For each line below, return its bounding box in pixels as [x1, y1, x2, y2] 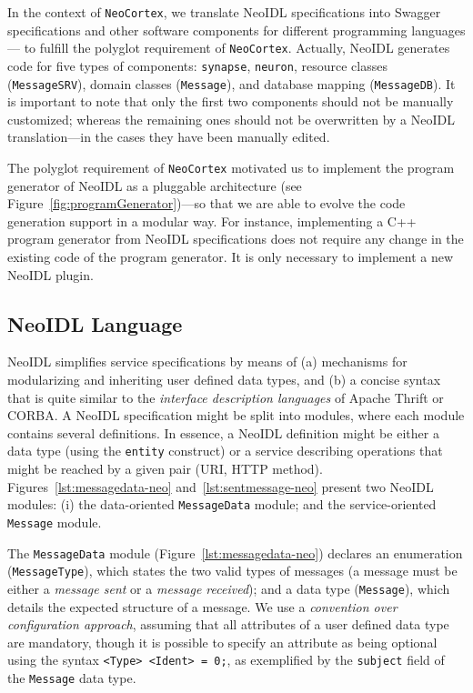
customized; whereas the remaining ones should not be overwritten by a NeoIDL [7, 109, 455, 128]
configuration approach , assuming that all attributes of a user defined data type [7, 615, 449, 634]
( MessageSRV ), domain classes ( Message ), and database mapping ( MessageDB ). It [7, 74, 456, 93]
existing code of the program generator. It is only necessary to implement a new [7, 247, 454, 266]
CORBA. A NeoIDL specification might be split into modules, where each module [7, 406, 465, 425]
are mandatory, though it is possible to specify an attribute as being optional [7, 632, 438, 651]
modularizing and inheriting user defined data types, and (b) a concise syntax [7, 370, 441, 389]
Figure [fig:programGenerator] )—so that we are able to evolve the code [7, 194, 406, 213]
